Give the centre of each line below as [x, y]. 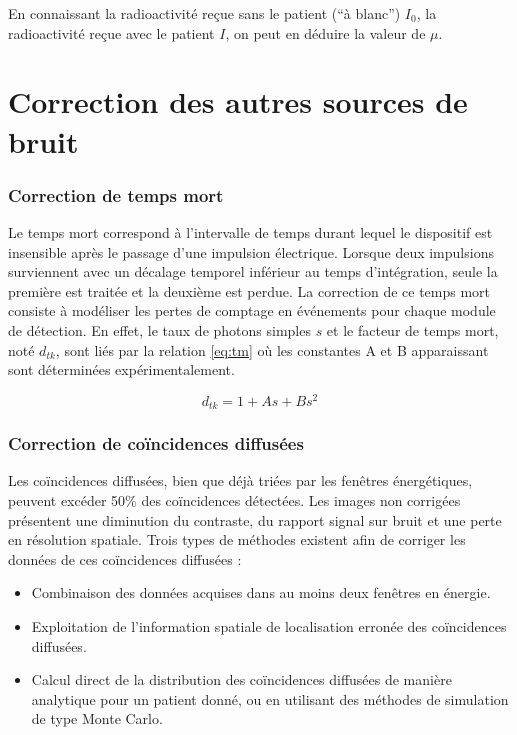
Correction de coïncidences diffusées [156, 443]
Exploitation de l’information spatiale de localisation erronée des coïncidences [269, 626]
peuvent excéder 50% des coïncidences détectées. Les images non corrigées [234, 500]
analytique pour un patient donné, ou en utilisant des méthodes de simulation [270, 698]
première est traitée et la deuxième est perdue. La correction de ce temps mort [249, 290]
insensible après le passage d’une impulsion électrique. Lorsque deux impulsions [251, 251]
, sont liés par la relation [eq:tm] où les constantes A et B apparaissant [272, 349]
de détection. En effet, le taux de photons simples [159, 329]
